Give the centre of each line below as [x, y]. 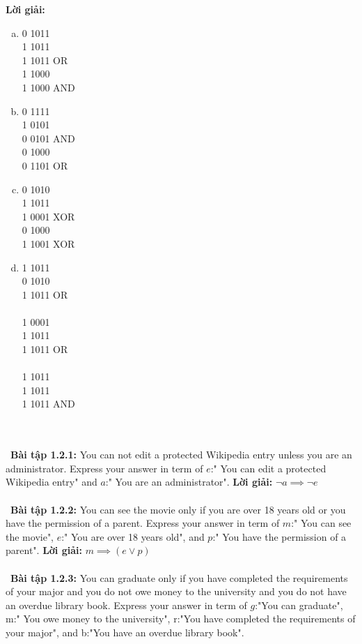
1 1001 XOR [48, 243]
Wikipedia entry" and [52, 482]
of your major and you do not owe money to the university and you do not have [176, 591]
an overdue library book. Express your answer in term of [126, 605]
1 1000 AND [48, 87]
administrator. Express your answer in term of [104, 468]
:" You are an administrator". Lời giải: [189, 482]
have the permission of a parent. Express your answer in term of [143, 523]
